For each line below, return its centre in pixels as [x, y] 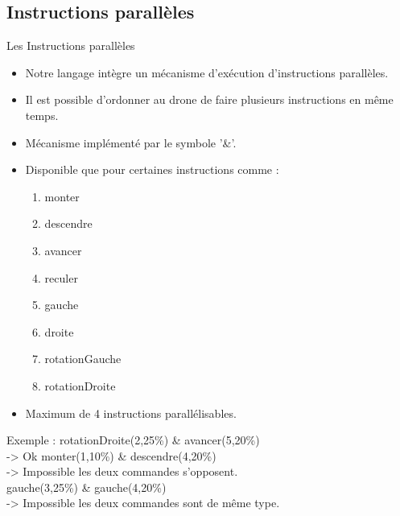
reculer [61, 277]
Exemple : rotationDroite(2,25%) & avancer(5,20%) [133, 440]
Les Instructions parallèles [71, 45]
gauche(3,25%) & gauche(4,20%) [87, 487]
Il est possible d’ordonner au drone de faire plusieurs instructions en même [209, 99]
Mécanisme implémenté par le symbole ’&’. [131, 142]
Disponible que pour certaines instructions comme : [152, 169]
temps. [42, 115]
